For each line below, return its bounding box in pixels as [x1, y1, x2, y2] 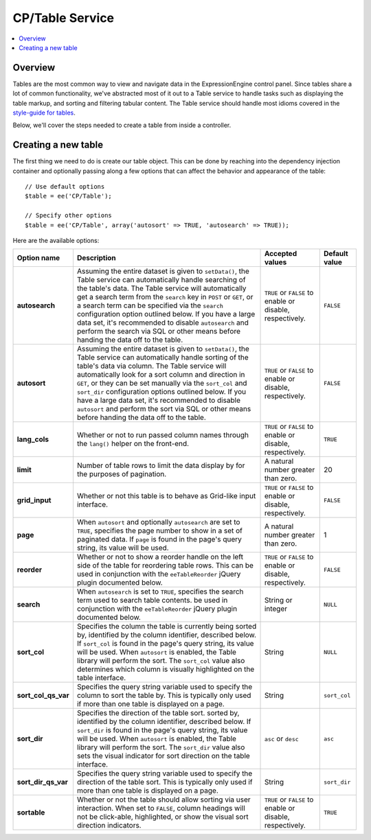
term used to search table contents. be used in [76, 596, 228, 605]
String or [264, 596, 293, 605]
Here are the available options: [12, 237, 100, 245]
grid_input [16, 495, 52, 505]
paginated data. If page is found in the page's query [76, 535, 242, 544]
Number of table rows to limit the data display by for [76, 460, 245, 470]
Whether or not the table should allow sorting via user [76, 795, 251, 804]
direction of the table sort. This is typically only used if [76, 778, 253, 787]
